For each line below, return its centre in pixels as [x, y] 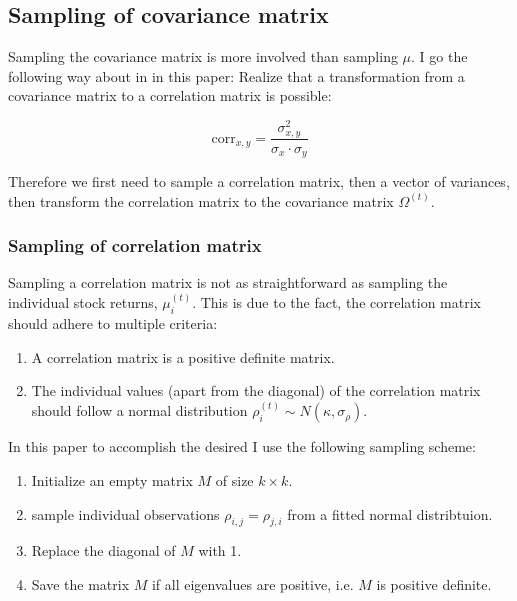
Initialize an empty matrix [112, 480]
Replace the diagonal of [103, 550]
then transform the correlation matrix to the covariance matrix [201, 200]
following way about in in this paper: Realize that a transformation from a [236, 75]
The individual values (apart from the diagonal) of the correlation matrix [256, 390]
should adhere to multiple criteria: [113, 323]
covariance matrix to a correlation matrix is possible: [170, 95]
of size [234, 480]
